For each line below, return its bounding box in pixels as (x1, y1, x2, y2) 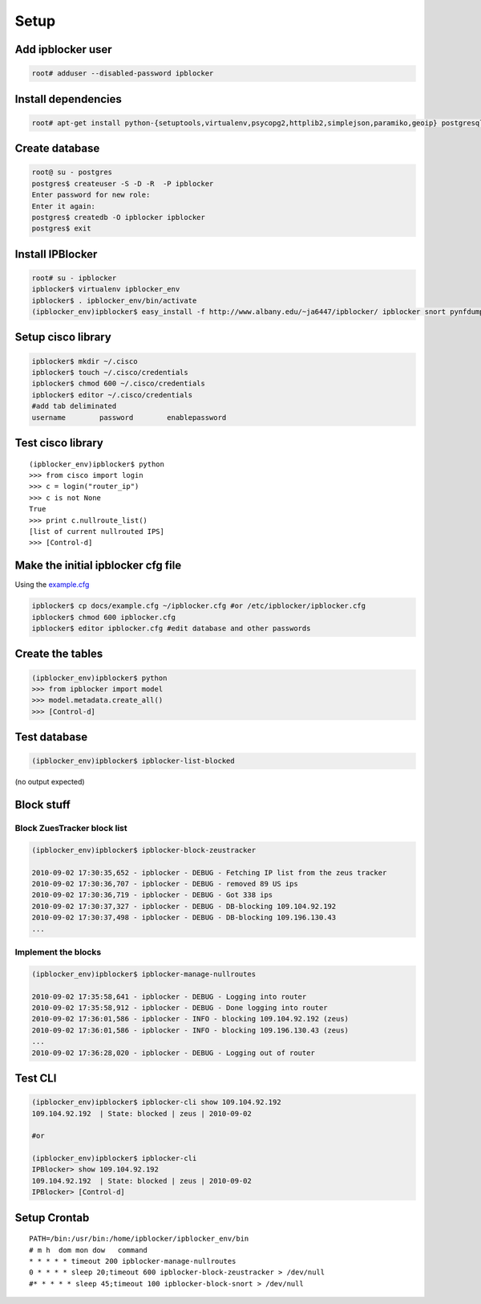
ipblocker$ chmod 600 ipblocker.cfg (31, 613, 176, 621)
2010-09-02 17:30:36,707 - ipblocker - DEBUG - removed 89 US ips (31, 879, 298, 889)
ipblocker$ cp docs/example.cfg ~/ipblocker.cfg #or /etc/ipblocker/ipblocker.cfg (31, 601, 366, 610)
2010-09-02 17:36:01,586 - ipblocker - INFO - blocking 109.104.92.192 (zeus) (31, 1014, 349, 1024)
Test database (14, 731, 88, 744)
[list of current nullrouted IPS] (29, 527, 164, 536)
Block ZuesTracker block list (14, 823, 127, 834)
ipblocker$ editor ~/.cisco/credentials (31, 390, 192, 399)
